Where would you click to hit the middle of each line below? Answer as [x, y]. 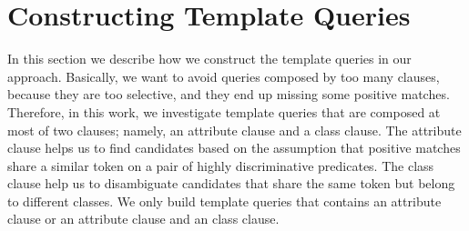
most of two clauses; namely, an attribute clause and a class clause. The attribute [234, 130]
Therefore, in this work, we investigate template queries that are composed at [224, 111]
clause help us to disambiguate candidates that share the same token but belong [231, 183]
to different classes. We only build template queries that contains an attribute [224, 201]
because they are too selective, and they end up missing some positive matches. [229, 94]
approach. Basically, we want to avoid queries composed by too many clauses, [224, 76]
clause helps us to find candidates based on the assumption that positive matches [234, 148]
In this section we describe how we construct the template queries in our [209, 59]
